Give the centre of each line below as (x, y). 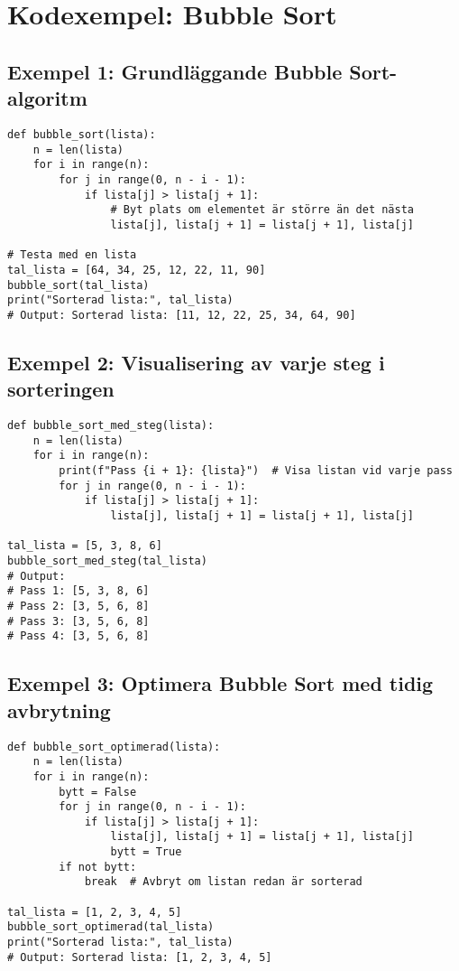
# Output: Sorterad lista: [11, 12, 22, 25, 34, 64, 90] (182, 315)
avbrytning (59, 710)
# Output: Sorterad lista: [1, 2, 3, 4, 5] (140, 957)
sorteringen (61, 389)
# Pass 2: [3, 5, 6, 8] (78, 606)
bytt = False (98, 792)
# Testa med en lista (72, 255)
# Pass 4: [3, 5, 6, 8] (78, 636)
